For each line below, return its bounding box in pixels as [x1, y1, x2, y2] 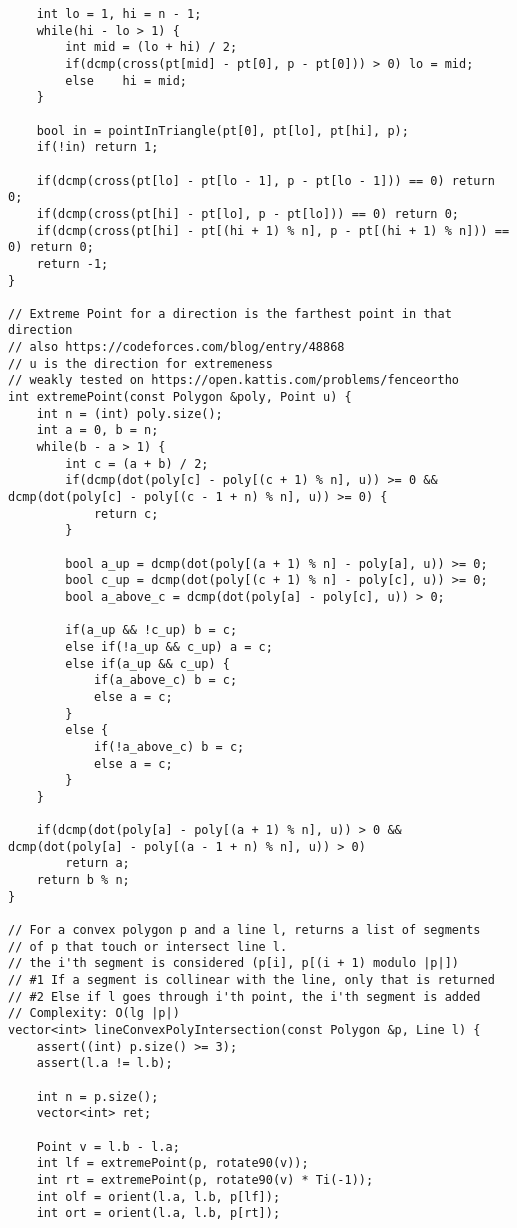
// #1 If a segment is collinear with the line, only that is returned [8, 973, 495, 988]
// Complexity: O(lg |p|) [8, 1006, 180, 1021]
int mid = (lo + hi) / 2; [65, 40, 238, 55]
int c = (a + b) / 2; [65, 456, 209, 471]
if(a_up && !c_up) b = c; [65, 623, 238, 638]
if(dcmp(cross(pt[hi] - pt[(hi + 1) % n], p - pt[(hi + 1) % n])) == [36, 223, 510, 238]
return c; [93, 506, 159, 521]
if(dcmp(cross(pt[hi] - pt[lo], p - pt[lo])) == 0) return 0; [36, 206, 460, 221]
